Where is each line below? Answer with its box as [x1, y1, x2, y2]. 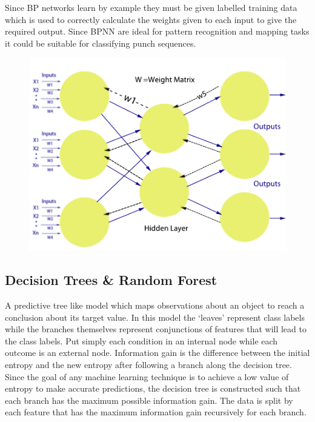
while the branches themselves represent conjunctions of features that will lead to [5, 323, 307, 335]
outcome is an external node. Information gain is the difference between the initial [5, 346, 310, 359]
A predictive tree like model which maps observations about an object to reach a [5, 298, 305, 311]
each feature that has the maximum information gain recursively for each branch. [5, 406, 307, 418]
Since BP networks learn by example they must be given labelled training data [5, 1, 297, 13]
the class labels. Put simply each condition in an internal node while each [5, 334, 278, 347]
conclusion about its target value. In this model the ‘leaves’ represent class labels [5, 310, 305, 323]
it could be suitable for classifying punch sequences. [5, 36, 196, 49]
